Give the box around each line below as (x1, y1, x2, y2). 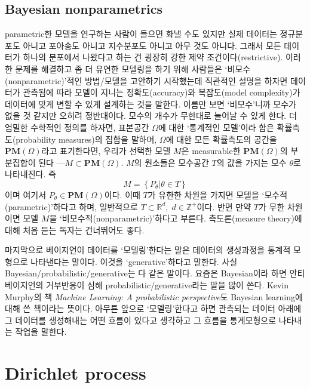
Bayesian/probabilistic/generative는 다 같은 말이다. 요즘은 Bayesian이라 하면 (5, 267, 287, 279)
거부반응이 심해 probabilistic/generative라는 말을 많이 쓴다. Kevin (46, 279, 289, 291)
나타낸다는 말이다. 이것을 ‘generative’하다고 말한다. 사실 (30, 255, 238, 267)
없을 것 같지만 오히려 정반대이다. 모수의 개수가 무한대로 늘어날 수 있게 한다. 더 (5, 109, 297, 122)
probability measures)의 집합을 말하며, (16, 133, 157, 145)
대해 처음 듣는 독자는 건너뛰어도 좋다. (5, 223, 145, 236)
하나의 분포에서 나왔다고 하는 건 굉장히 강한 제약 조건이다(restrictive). (23, 51, 283, 63)
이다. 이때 (104, 188, 140, 201)
